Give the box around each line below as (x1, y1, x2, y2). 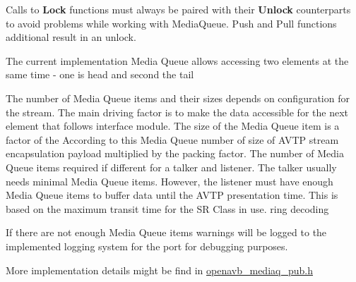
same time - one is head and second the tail (6, 67, 194, 82)
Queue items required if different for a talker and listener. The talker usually (6, 159, 337, 174)
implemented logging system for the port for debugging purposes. (6, 238, 288, 253)
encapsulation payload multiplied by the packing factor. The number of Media (6, 146, 344, 161)
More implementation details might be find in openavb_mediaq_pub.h (6, 262, 313, 277)
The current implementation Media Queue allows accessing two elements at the (6, 53, 349, 68)
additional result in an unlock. (6, 30, 136, 44)
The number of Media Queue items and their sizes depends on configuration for (6, 90, 350, 105)
